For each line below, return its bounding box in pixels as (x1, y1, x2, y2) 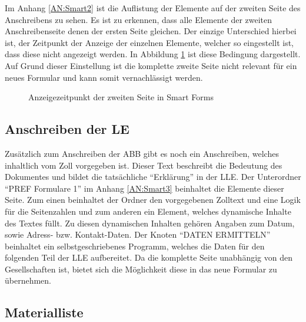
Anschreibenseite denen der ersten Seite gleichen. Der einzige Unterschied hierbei (5, 25, 297, 37)
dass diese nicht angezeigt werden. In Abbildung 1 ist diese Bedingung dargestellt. (5, 48, 301, 60)
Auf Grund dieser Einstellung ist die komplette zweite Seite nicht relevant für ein (5, 59, 297, 71)
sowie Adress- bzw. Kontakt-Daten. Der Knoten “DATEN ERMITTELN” (5, 228, 271, 241)
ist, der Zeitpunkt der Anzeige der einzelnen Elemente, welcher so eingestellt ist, (5, 36, 294, 48)
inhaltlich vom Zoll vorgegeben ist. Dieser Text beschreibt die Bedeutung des (5, 159, 282, 171)
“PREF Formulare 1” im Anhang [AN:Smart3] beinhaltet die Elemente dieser (5, 182, 284, 194)
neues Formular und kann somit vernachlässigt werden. (5, 71, 203, 83)
